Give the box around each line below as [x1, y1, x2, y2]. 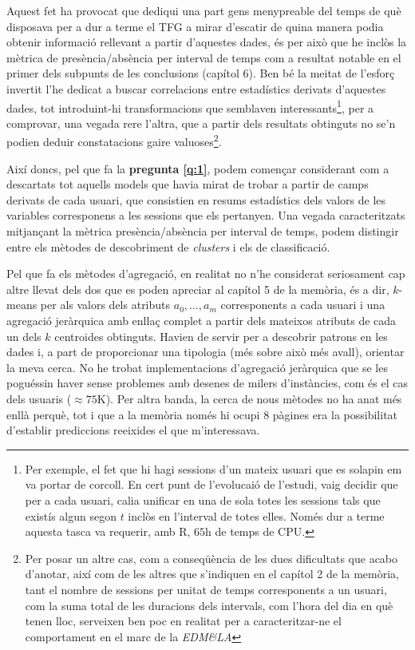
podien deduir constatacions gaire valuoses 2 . [6, 131, 222, 150]
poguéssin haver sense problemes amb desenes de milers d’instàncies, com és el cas [6, 375, 408, 391]
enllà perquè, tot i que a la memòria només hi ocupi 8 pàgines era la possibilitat [6, 406, 398, 422]
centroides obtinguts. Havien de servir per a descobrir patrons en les [54, 327, 388, 344]
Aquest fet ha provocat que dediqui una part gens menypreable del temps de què [6, 2, 401, 18]
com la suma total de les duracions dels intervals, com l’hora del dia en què [25, 596, 393, 613]
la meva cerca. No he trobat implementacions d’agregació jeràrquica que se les [6, 359, 388, 375]
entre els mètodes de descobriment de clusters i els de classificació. [6, 238, 330, 255]
